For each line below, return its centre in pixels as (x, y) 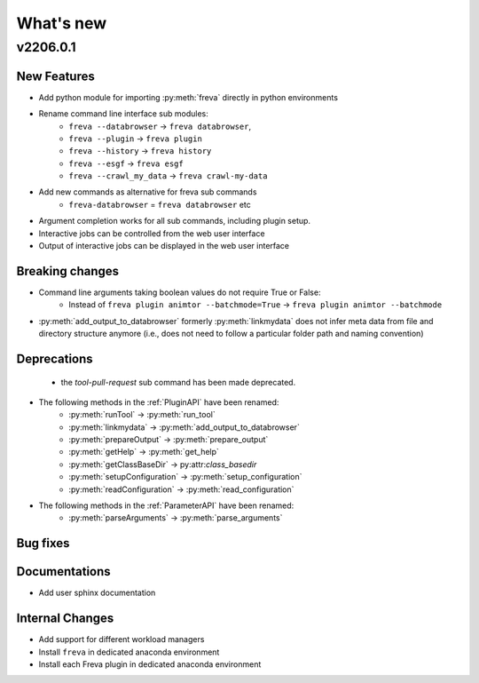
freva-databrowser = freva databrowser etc (160, 204)
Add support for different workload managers (122, 639)
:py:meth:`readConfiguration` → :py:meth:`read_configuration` (181, 489)
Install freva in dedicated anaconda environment (129, 652)
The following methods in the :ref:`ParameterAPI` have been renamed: (166, 505)
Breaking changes (68, 271)
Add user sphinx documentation (97, 593)
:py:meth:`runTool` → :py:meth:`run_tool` (142, 415)
